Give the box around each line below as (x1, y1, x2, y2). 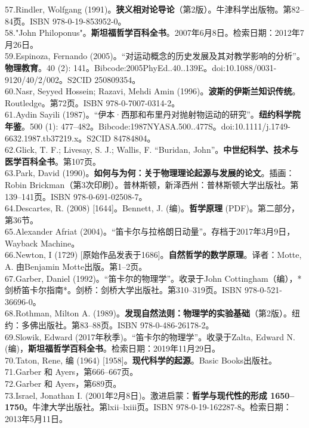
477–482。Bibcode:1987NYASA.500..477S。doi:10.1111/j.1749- (61, 119, 291, 132)
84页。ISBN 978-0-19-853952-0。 (5, 14, 126, 27)
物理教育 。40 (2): (5, 61, 71, 73)
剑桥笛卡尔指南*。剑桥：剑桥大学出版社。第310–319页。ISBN (5, 284, 242, 296)
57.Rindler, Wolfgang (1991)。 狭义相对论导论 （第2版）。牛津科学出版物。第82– (5, 3, 304, 15)
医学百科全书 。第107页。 (5, 155, 101, 167)
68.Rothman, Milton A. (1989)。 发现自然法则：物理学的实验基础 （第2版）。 (5, 307, 292, 319)
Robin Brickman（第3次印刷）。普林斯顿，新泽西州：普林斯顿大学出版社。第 (5, 178, 299, 190)
